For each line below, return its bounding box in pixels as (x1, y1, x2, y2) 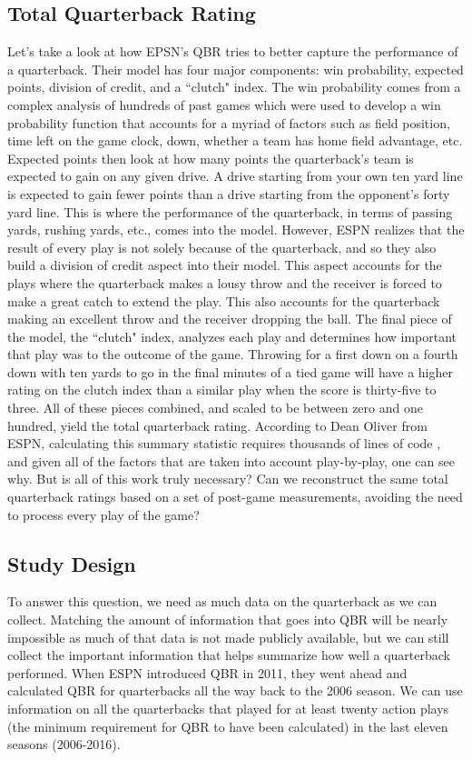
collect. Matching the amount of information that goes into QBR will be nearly (7, 610, 448, 629)
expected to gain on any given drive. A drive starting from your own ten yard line (7, 166, 463, 185)
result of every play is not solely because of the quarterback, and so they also (7, 237, 437, 256)
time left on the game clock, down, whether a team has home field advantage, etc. (7, 131, 463, 150)
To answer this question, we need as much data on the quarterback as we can (7, 592, 438, 611)
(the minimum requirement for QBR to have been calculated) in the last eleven (7, 716, 448, 735)
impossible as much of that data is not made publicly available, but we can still (7, 627, 449, 646)
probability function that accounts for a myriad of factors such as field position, (7, 113, 450, 132)
